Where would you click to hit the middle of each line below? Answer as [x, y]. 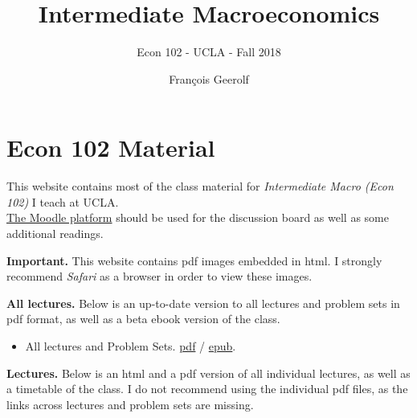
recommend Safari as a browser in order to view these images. [159, 276]
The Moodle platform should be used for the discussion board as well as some [198, 217]
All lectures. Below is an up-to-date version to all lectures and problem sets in [203, 303]
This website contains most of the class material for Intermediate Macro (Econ [200, 186]
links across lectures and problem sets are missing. [130, 404]
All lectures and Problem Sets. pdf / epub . [131, 346]
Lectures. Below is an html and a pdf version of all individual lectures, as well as [208, 373]
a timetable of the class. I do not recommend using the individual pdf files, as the [207, 389]
